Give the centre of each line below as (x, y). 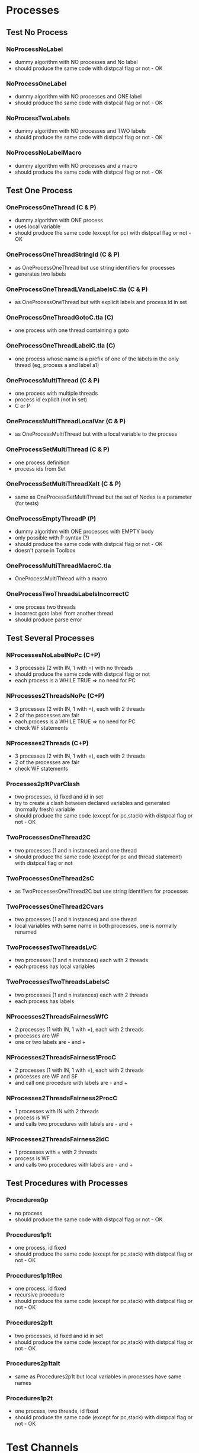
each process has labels (44, 1001)
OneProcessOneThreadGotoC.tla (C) (60, 317)
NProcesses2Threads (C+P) (47, 743)
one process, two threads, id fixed (57, 1411)
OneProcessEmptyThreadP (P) (51, 518)
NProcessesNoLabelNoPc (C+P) (53, 655)
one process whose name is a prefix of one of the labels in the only (97, 359)
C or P (23, 405)
